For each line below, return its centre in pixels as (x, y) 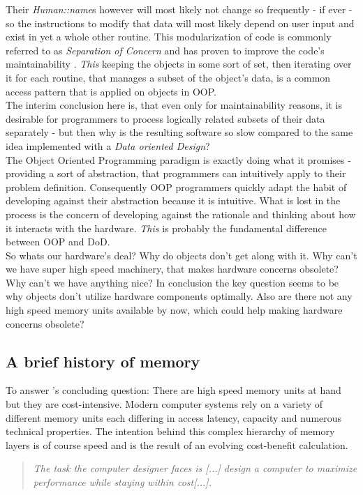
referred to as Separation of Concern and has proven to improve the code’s (165, 50)
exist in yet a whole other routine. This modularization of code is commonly (169, 37)
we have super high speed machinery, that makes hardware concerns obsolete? (172, 269)
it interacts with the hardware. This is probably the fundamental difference (166, 228)
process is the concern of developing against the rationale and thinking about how (181, 214)
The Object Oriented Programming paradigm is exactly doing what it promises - (178, 159)
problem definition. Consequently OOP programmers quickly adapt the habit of (176, 186)
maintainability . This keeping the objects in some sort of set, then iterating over (179, 64)
